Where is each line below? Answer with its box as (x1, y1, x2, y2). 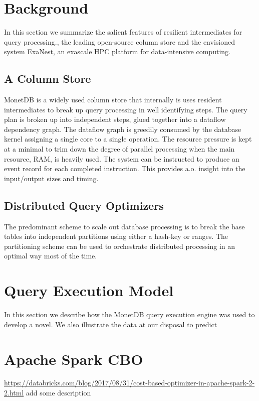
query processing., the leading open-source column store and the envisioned (4, 36, 235, 47)
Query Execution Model (4, 280, 174, 301)
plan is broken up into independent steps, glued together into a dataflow (4, 114, 226, 124)
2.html (4, 387, 24, 398)
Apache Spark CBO (4, 348, 143, 369)
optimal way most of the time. (4, 250, 97, 261)
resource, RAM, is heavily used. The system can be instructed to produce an (4, 153, 239, 164)
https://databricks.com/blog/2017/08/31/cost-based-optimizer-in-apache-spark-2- (4, 377, 255, 388)
